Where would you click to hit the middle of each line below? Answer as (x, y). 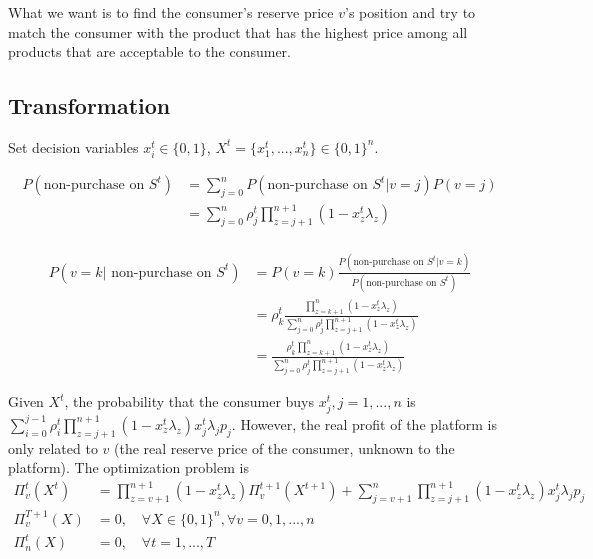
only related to (53, 447)
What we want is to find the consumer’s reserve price (171, 12)
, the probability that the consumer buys (189, 401)
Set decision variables (73, 146)
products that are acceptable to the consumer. (149, 51)
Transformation (89, 105)
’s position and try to (410, 12)
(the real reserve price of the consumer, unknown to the (284, 447)
